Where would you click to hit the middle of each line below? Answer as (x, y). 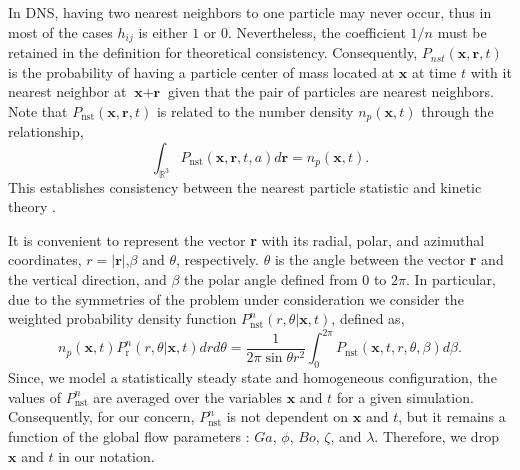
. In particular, (451, 279)
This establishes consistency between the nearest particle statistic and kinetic (245, 186)
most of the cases (60, 31)
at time (434, 71)
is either (163, 31)
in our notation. (106, 455)
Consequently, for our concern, (101, 416)
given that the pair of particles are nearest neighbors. (330, 91)
